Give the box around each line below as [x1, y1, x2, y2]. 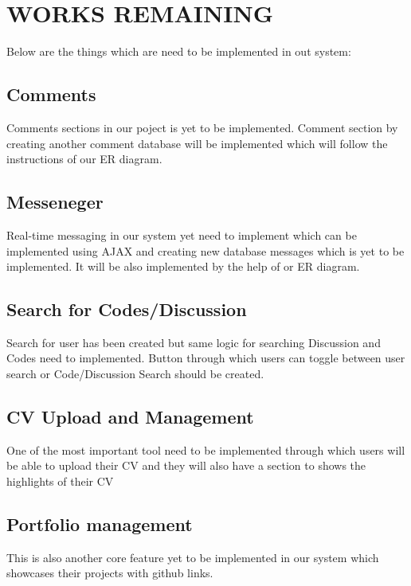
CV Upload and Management [6, 404, 254, 429]
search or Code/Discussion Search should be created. [6, 365, 264, 382]
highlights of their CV [6, 473, 114, 490]
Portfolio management [6, 512, 193, 537]
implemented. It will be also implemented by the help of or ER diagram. [6, 258, 360, 275]
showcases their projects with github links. [6, 565, 213, 581]
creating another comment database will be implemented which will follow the [6, 135, 388, 151]
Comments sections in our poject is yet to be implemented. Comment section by [6, 119, 398, 135]
